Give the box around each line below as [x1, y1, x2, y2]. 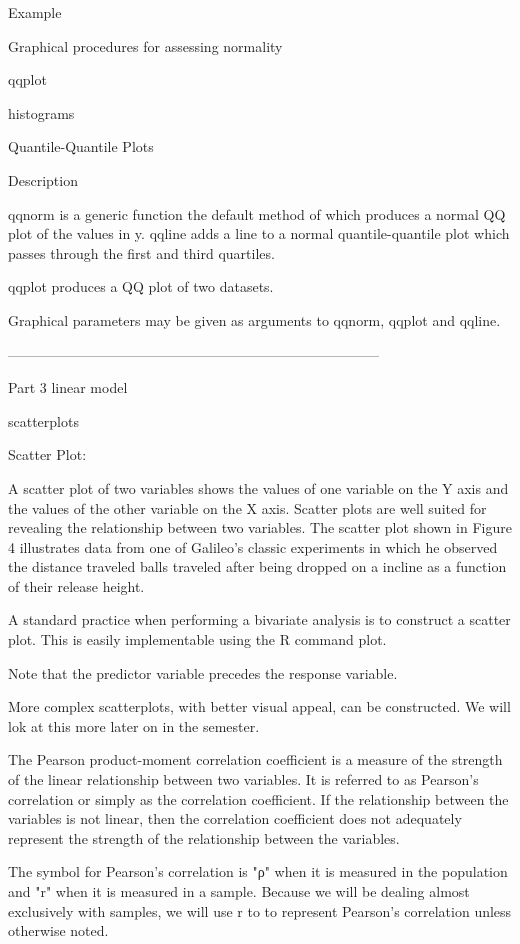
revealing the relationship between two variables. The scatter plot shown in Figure [8, 517, 512, 538]
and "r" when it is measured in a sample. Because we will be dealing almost [8, 881, 470, 901]
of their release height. [8, 575, 145, 596]
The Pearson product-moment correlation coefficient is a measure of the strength [8, 749, 503, 770]
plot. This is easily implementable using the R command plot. [8, 629, 387, 650]
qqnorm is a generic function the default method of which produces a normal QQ [8, 203, 506, 224]
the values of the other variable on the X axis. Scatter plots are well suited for [8, 497, 487, 518]
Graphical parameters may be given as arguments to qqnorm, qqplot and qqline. [8, 309, 501, 330]
